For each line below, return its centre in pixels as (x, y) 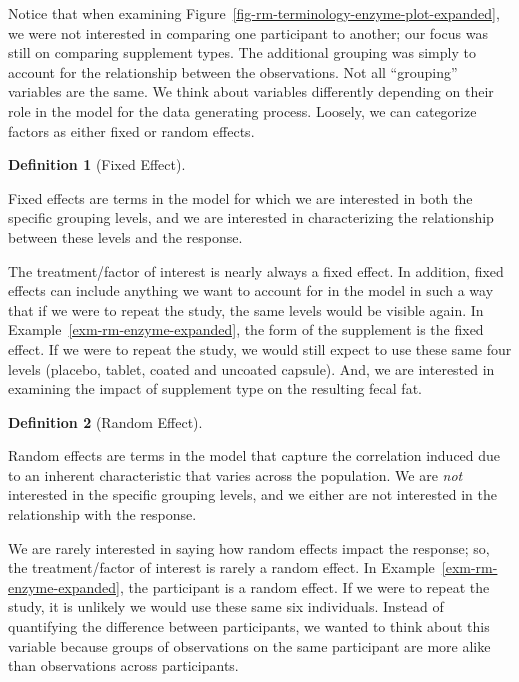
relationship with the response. (102, 514)
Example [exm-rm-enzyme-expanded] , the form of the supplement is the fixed (246, 329)
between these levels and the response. (125, 236)
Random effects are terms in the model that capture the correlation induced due (254, 455)
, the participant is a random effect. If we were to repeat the (305, 586)
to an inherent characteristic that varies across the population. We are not (235, 474)
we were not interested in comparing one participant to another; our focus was (248, 32)
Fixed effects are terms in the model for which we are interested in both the (240, 197)
